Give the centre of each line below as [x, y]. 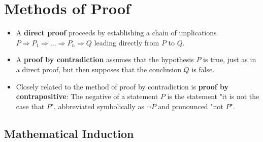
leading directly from [127, 42]
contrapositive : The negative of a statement [87, 96]
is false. [203, 69]
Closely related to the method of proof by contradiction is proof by [122, 86]
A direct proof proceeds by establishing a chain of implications [116, 33]
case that [30, 106]
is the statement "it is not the [213, 96]
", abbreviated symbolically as [97, 106]
